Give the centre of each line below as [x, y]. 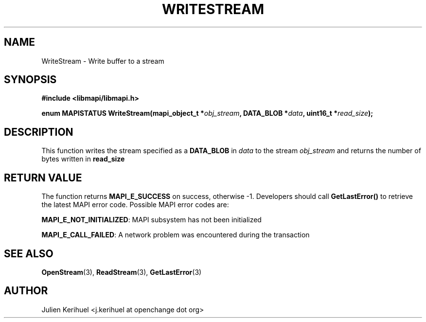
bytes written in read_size [83, 159]
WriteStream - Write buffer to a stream [103, 61]
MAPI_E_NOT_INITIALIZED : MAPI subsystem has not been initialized [151, 220]
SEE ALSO [29, 253]
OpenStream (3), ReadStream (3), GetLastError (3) [122, 272]
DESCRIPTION [39, 132]
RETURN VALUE [43, 178]
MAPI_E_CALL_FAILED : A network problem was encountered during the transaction [176, 235]
